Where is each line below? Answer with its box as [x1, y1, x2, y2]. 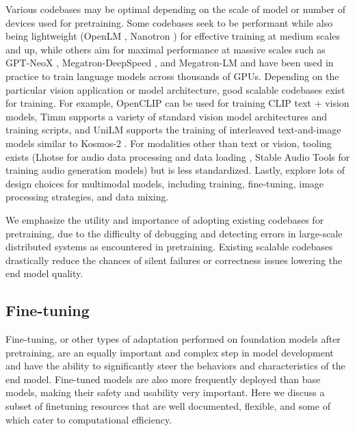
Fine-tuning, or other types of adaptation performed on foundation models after [5, 332, 341, 346]
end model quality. [5, 266, 83, 280]
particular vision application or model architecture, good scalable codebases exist [5, 82, 345, 96]
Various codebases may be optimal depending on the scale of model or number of [5, 2, 346, 16]
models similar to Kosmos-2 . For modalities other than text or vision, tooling [5, 135, 332, 150]
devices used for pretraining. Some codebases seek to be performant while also [5, 15, 333, 29]
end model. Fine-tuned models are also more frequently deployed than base [5, 371, 321, 386]
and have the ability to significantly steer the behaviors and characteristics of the [5, 358, 345, 373]
